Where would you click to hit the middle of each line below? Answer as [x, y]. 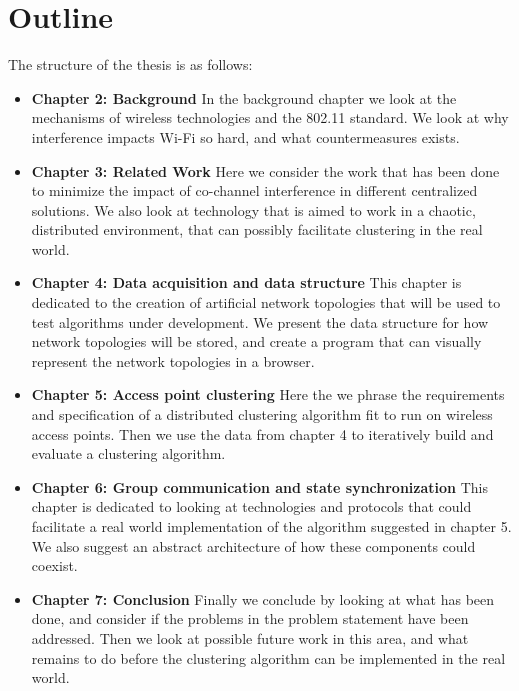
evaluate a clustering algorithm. [128, 453]
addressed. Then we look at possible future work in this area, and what [250, 637]
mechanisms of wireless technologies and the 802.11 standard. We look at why [270, 117]
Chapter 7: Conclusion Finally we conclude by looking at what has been [263, 598]
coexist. [54, 565]
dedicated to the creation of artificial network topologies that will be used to [266, 302]
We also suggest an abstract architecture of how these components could [253, 545]
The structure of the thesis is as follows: [130, 64]
